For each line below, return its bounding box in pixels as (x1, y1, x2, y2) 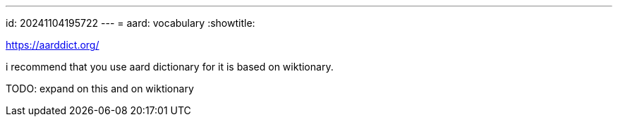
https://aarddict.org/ (6, 39, 99, 51)
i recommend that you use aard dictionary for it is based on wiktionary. (6, 61, 334, 73)
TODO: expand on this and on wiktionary (6, 83, 194, 94)
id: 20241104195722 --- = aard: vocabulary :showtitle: (6, 17, 255, 29)
